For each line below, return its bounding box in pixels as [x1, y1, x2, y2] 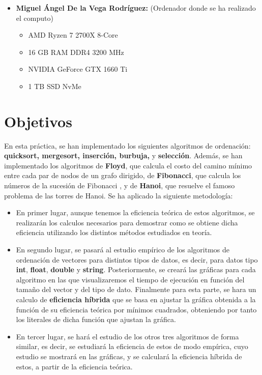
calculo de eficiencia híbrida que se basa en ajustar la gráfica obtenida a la [16, 294, 256, 304]
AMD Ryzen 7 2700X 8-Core [28, 30, 118, 40]
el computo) [16, 12, 53, 23]
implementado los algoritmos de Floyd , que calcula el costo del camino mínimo [4, 160, 252, 170]
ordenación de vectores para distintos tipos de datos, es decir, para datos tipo [16, 254, 258, 265]
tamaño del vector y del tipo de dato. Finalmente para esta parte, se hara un [16, 284, 256, 295]
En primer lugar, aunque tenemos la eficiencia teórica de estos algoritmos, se [16, 207, 255, 218]
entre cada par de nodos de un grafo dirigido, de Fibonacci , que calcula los [4, 170, 241, 181]
